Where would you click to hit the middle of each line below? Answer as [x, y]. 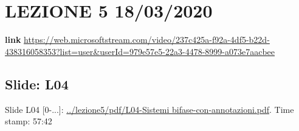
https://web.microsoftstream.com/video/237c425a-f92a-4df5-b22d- [147, 40]
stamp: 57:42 [29, 121]
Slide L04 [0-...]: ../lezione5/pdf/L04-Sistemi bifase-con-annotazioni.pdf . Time [149, 109]
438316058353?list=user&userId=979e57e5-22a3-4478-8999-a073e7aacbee [140, 51]
